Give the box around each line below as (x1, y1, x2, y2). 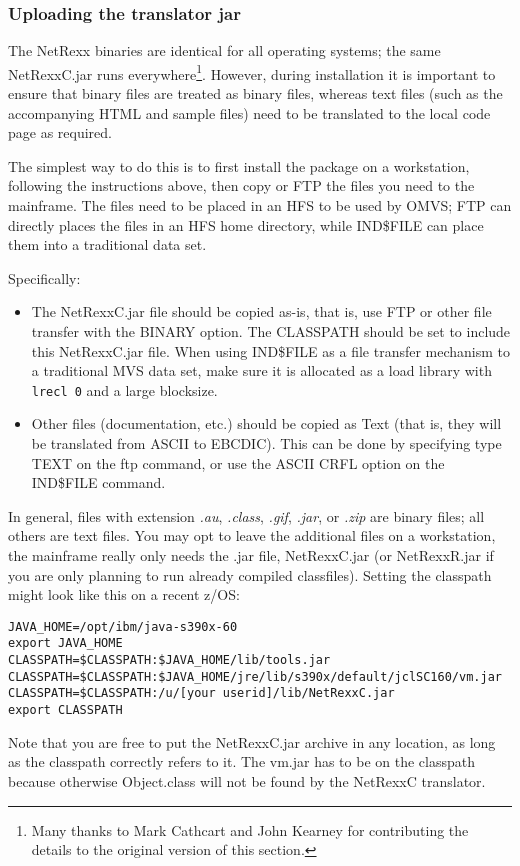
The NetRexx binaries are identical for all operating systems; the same (8, 40, 441, 61)
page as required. (8, 122, 112, 143)
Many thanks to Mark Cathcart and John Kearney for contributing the (31, 819, 469, 840)
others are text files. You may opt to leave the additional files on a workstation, (8, 525, 496, 546)
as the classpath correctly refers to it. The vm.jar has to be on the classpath (8, 751, 475, 772)
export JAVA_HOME (8, 636, 123, 651)
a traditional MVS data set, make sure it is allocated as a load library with (31, 360, 492, 381)
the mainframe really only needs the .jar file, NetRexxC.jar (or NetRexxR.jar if (8, 545, 494, 565)
